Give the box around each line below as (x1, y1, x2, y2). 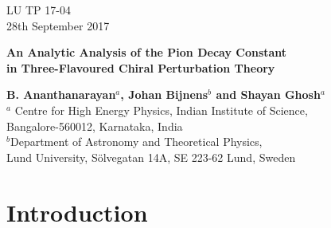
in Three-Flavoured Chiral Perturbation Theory (6, 59, 275, 76)
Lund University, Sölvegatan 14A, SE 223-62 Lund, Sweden (6, 148, 296, 165)
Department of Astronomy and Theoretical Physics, (10, 133, 263, 150)
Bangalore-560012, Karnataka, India (6, 117, 183, 134)
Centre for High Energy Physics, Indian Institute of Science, (14, 101, 308, 118)
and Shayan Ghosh (216, 86, 321, 103)
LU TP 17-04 (6, 2, 71, 18)
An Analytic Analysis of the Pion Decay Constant (6, 44, 287, 61)
